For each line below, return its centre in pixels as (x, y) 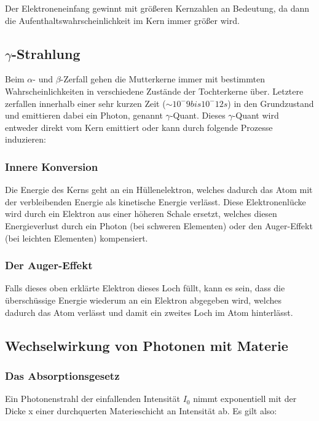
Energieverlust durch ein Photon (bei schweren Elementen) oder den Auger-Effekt (159, 225)
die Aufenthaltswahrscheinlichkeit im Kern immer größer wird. (122, 20)
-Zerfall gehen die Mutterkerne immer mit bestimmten (163, 79)
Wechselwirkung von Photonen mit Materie (147, 345)
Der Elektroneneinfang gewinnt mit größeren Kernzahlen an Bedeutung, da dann (157, 8)
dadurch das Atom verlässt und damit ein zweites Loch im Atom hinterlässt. (149, 312)
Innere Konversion (52, 166)
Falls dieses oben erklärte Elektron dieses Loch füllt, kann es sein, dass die (145, 288)
